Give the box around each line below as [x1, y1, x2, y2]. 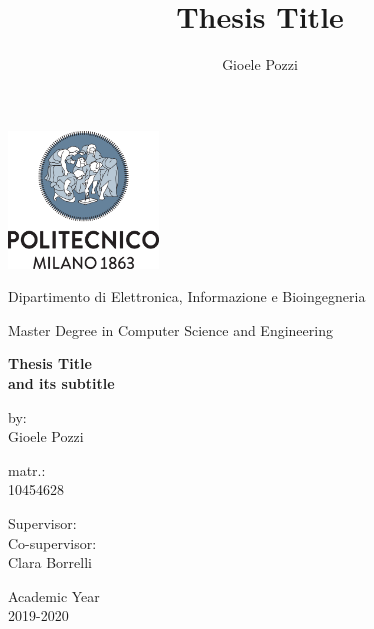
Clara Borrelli [8, 552, 92, 573]
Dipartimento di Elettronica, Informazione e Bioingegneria [8, 286, 366, 307]
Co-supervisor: [8, 532, 97, 553]
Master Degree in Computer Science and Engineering [8, 319, 333, 340]
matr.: [8, 459, 46, 480]
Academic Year [8, 585, 100, 606]
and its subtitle [8, 372, 115, 393]
